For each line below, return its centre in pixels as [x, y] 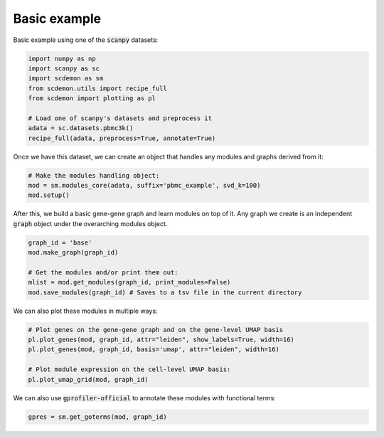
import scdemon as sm [66, 79]
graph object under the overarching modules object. [90, 223]
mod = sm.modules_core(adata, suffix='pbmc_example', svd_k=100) [144, 186]
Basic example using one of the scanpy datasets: [86, 40]
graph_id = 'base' [60, 242]
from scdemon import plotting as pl [92, 98]
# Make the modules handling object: [94, 175]
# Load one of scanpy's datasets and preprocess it [120, 118]
